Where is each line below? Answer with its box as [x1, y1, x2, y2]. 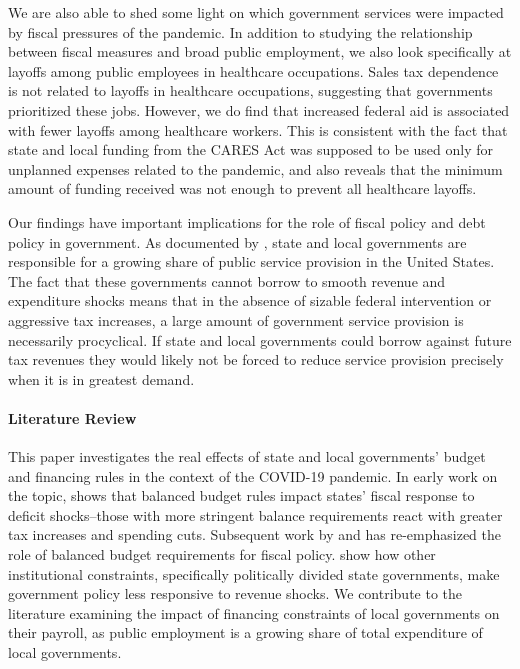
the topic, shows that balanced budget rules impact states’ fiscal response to [8, 485, 475, 506]
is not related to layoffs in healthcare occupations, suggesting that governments [8, 80, 493, 101]
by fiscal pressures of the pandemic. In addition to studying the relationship [8, 21, 473, 42]
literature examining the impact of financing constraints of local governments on [8, 602, 500, 623]
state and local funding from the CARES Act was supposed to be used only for [8, 139, 494, 160]
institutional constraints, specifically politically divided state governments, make [8, 563, 500, 584]
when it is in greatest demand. [8, 368, 195, 389]
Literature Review [8, 407, 137, 428]
